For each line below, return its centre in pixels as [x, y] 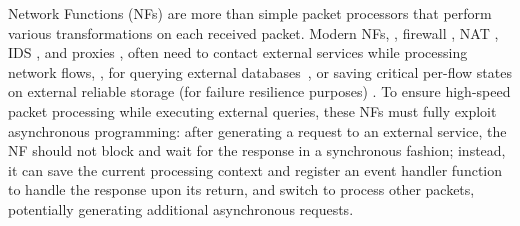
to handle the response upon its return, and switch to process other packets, [241, 189]
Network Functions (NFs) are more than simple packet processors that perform [250, 13]
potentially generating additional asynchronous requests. [181, 208]
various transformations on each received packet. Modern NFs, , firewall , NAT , [253, 32]
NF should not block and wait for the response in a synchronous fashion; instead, [257, 150]
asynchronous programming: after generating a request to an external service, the [257, 130]
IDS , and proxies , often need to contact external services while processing [238, 52]
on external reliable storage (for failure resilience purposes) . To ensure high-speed [259, 91]
